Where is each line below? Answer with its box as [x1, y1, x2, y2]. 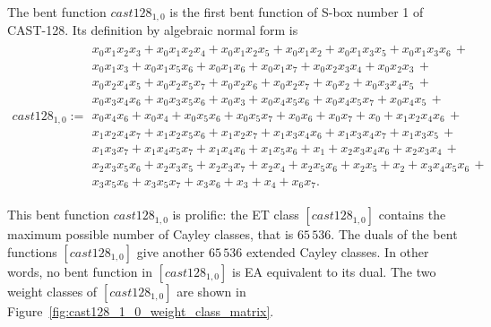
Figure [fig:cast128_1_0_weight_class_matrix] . [7, 302, 274, 321]
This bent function [7, 205, 110, 224]
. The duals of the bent [331, 225, 458, 244]
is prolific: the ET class [172, 205, 299, 224]
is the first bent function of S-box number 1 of [169, 3, 424, 21]
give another [136, 243, 205, 262]
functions [7, 243, 57, 262]
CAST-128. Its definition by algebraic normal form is [7, 21, 298, 39]
